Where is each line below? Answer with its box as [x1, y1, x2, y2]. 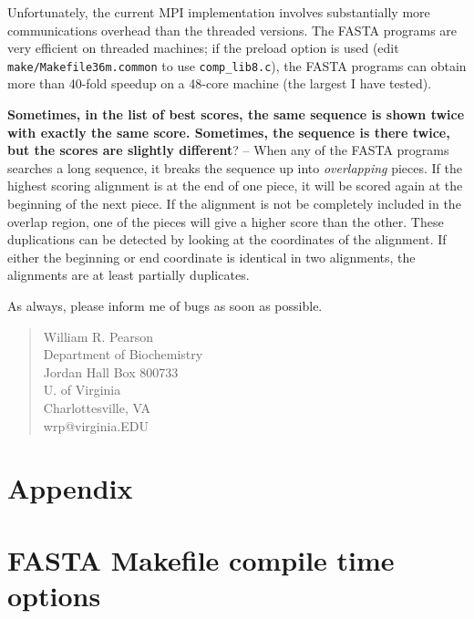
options [7, 576, 101, 614]
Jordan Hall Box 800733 [43, 362, 179, 381]
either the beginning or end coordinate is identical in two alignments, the [7, 247, 416, 266]
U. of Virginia [43, 380, 121, 399]
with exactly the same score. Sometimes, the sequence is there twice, [7, 122, 450, 141]
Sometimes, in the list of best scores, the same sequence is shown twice [7, 105, 465, 124]
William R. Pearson [43, 326, 154, 346]
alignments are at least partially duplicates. [7, 265, 250, 284]
